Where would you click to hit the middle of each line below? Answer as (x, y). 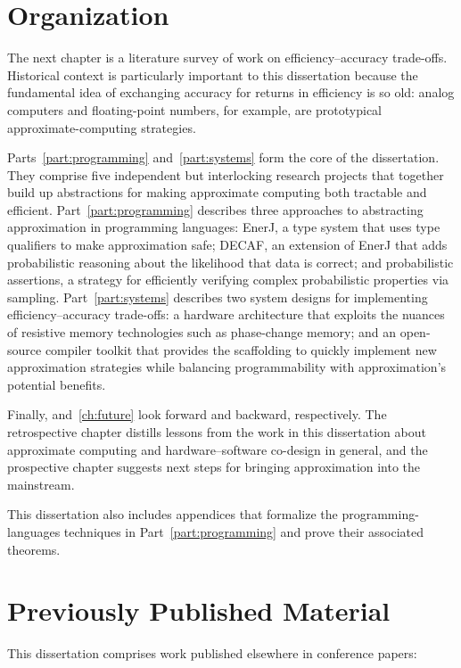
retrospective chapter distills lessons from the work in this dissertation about (217, 432)
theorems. (34, 549)
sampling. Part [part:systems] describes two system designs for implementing (218, 297)
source (25, 349)
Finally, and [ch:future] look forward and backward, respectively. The (197, 414)
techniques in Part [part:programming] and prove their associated (244, 531)
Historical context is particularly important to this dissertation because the (213, 74)
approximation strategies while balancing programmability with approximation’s (227, 367)
